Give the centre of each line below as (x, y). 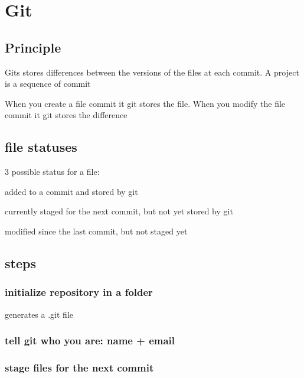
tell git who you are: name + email (90, 340)
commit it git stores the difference (66, 115)
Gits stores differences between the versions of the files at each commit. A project (152, 72)
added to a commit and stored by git (71, 191)
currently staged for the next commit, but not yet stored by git (119, 211)
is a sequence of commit (48, 84)
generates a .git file (39, 314)
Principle (33, 47)
